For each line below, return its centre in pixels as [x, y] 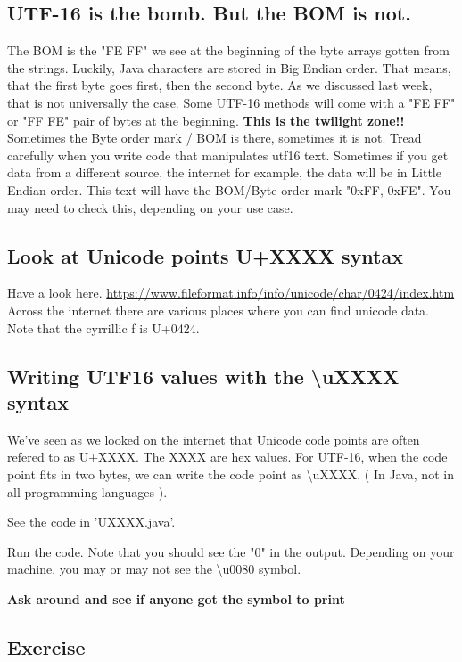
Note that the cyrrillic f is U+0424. [103, 327]
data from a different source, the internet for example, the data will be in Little [224, 172]
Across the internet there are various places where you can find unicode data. [219, 310]
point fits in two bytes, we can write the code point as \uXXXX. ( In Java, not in [231, 474]
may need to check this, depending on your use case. [150, 207]
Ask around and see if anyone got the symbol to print [176, 598]
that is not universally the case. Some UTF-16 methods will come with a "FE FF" [231, 102]
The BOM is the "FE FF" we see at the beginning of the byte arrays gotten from [228, 50]
